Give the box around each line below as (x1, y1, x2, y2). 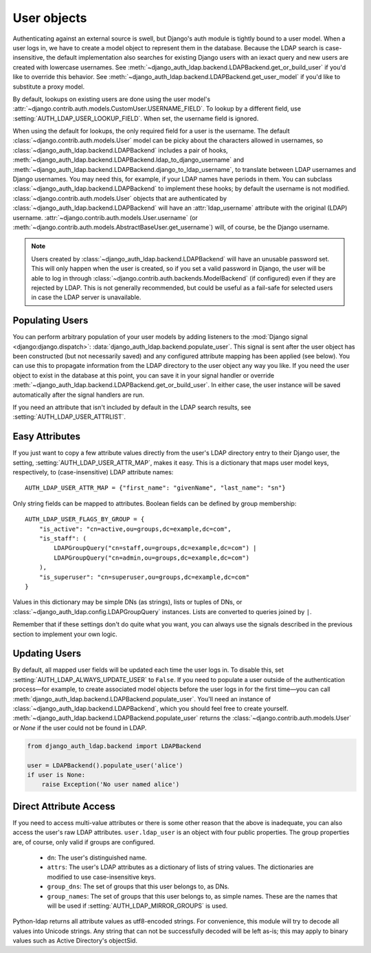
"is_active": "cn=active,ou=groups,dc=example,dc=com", (38, 525, 232, 533)
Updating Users (12, 648, 82, 659)
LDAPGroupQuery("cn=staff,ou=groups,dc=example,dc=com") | (54, 544, 257, 552)
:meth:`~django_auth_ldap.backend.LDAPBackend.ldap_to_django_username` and (12, 155, 244, 164)
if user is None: (27, 771, 86, 778)
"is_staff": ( (38, 534, 87, 543)
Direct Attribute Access (12, 800, 116, 812)
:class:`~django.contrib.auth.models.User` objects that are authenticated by (12, 194, 227, 202)
